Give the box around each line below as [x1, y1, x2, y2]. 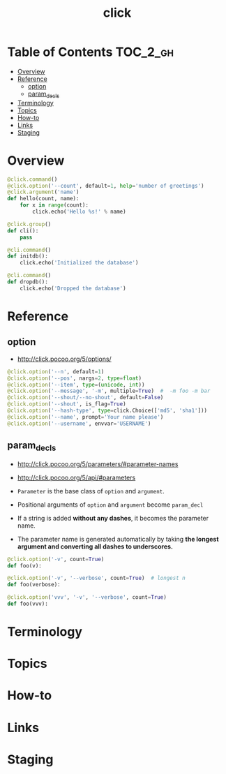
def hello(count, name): [7, 195, 80, 202]
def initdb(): [7, 253, 49, 260]
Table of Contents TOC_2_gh [7, 44, 174, 60]
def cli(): [7, 227, 39, 235]
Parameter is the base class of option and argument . [17, 486, 165, 495]
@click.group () [7, 221, 52, 228]
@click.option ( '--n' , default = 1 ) [7, 368, 105, 375]
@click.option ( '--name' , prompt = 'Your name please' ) [7, 413, 164, 420]
